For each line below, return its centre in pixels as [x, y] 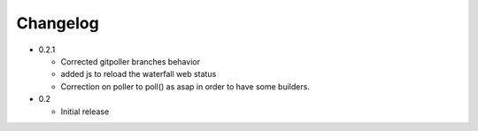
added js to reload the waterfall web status [139, 74]
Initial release [85, 112]
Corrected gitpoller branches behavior [131, 61]
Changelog [58, 23]
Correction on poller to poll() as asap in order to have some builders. [185, 86]
